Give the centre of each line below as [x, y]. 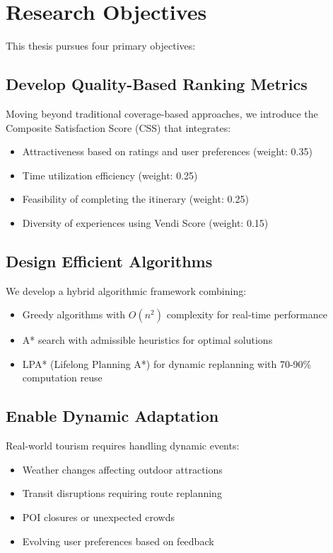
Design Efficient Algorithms [109, 261]
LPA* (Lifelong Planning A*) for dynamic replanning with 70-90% [167, 363]
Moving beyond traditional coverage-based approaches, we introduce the [162, 113]
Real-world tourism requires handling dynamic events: [123, 446]
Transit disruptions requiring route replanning [122, 493]
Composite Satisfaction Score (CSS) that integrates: [118, 127]
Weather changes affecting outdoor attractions [122, 469]
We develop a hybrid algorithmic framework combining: [126, 290]
